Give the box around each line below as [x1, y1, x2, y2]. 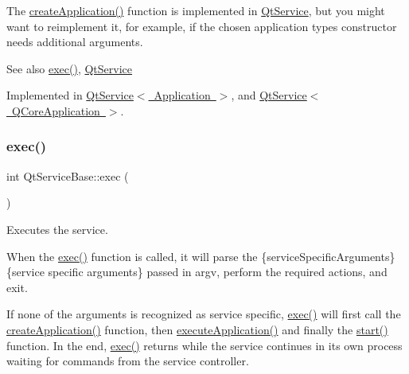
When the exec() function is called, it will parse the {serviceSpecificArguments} [6, 247, 395, 264]
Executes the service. [6, 220, 108, 237]
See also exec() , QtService [6, 60, 133, 76]
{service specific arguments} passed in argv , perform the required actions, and [6, 263, 388, 280]
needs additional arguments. [6, 33, 143, 50]
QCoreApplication [11, 102, 100, 119]
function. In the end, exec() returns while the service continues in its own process [6, 337, 403, 353]
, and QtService [231, 87, 307, 103]
